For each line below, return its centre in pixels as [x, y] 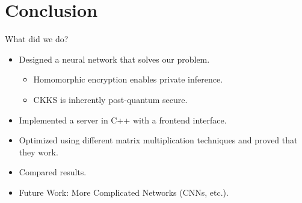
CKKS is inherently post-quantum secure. [110, 99]
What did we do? [37, 39]
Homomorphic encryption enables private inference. [128, 79]
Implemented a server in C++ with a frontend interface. [123, 120]
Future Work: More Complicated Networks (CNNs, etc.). [124, 192]
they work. [39, 151]
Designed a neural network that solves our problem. [114, 59]
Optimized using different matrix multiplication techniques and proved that [158, 140]
